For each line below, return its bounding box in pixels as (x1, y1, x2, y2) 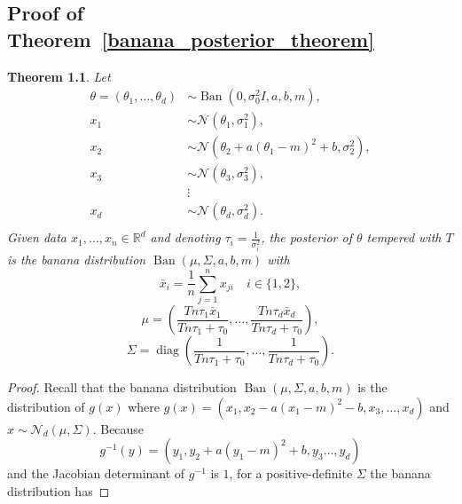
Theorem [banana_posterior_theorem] (7, 25, 374, 52)
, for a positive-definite (229, 464, 353, 483)
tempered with (366, 228, 442, 247)
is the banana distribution (7, 250, 146, 269)
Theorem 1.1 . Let (7, 67, 111, 85)
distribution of (7, 397, 85, 415)
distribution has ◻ (7, 481, 110, 500)
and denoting (150, 228, 221, 247)
